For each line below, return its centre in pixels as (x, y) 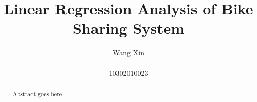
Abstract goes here (37, 94)
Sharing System (128, 28)
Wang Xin (128, 53)
